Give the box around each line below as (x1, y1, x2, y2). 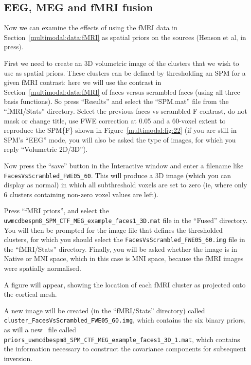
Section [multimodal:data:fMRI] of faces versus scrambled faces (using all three (4, 86, 240, 97)
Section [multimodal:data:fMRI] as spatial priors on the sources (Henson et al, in (4, 32, 246, 42)
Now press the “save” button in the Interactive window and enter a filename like (4, 160, 244, 170)
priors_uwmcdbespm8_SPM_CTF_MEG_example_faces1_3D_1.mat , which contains (4, 334, 240, 344)
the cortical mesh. (4, 289, 57, 299)
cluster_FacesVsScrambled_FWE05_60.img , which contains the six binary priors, (4, 315, 246, 325)
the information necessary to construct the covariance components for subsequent (4, 344, 247, 354)
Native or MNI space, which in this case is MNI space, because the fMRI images (4, 253, 244, 264)
